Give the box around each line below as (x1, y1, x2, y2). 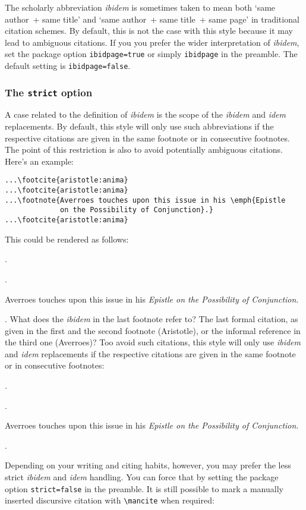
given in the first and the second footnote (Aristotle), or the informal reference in (5, 324, 301, 336)
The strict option (5, 84, 93, 99)
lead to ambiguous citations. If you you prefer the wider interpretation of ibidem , (5, 36, 299, 48)
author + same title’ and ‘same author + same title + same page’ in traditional (5, 12, 299, 25)
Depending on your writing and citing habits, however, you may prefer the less (5, 459, 291, 471)
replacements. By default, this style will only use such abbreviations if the (5, 120, 274, 133)
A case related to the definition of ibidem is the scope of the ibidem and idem (5, 108, 286, 121)
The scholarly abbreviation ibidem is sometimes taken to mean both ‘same (5, 1, 276, 13)
